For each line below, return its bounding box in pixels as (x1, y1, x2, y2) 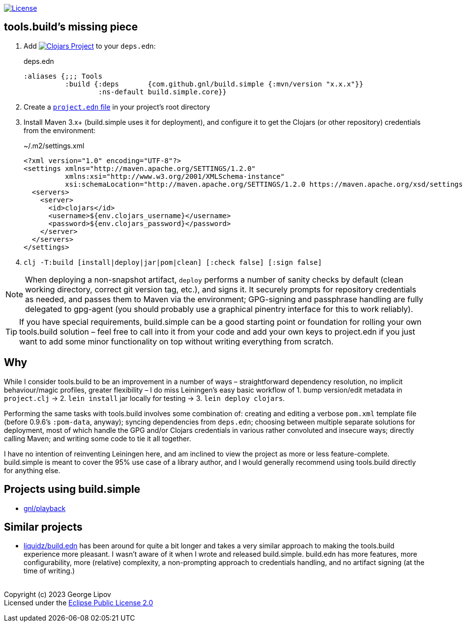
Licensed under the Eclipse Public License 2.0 (4, 598, 153, 607)
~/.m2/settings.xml (24, 141, 85, 150)
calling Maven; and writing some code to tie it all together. (4, 434, 191, 443)
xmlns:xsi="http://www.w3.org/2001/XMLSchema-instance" (65, 172, 285, 180)
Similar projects (4, 520, 83, 533)
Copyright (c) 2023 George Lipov (4, 590, 111, 599)
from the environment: (24, 126, 96, 135)
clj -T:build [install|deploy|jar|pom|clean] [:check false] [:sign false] (24, 258, 322, 266)
